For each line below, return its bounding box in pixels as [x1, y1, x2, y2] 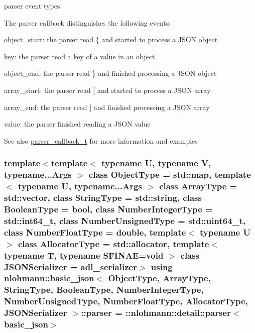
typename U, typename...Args [18, 180, 142, 192]
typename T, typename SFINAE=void [4, 249, 164, 261]
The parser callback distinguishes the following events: [4, 17, 171, 28]
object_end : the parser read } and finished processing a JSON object [4, 68, 217, 78]
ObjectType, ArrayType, [108, 272, 211, 284]
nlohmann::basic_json [4, 272, 94, 284]
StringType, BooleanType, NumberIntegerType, [4, 283, 204, 296]
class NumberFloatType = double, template [4, 226, 186, 238]
